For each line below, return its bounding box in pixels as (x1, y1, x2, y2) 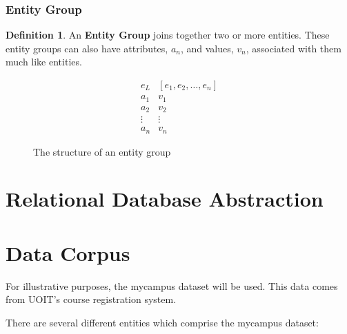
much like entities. (6, 54, 82, 69)
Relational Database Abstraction (6, 185, 324, 213)
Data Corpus (6, 238, 130, 267)
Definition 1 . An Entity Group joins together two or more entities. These (6, 28, 330, 42)
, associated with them (246, 41, 341, 55)
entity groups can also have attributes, (6, 41, 168, 55)
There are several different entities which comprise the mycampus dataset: (6, 315, 319, 329)
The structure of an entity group (33, 144, 171, 158)
